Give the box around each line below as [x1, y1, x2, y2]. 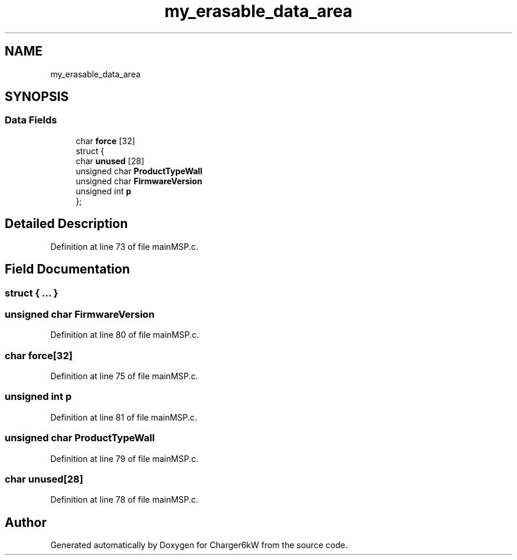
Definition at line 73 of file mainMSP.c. [50, 241, 198, 252]
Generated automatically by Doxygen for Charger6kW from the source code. [50, 540, 348, 551]
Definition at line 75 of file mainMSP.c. [50, 371, 198, 381]
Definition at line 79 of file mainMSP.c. [50, 453, 198, 464]
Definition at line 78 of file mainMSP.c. [50, 494, 198, 505]
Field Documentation [5, 262, 130, 277]
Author [5, 515, 47, 530]
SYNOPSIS [5, 89, 69, 105]
